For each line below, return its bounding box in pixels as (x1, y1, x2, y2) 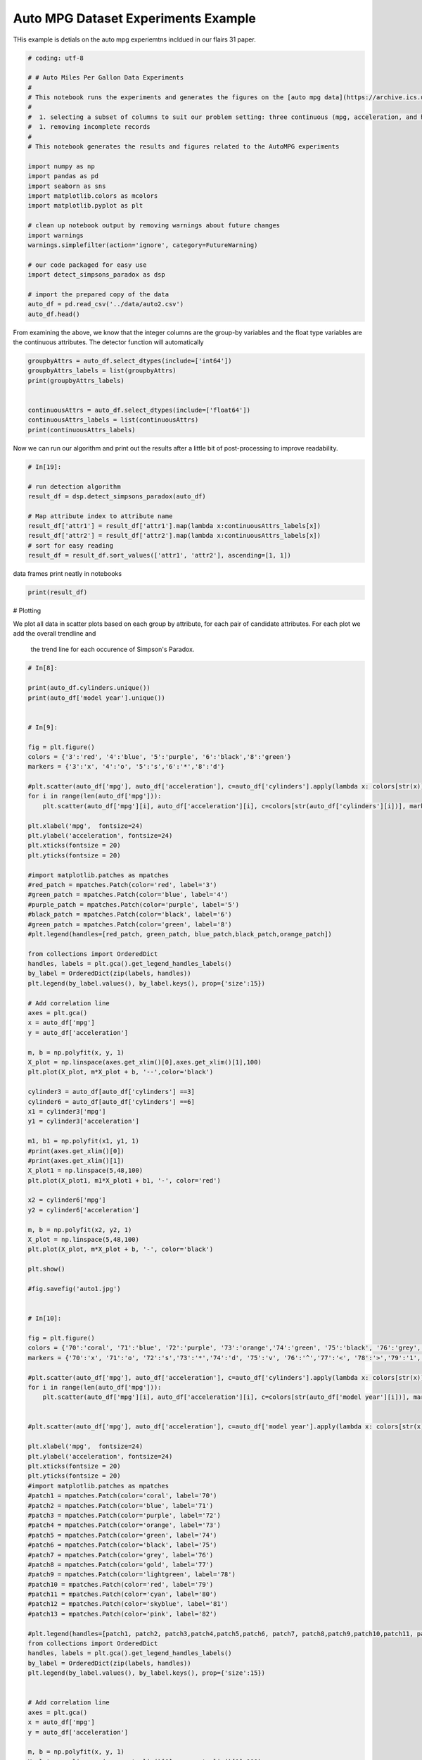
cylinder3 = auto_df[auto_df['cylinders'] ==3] (27, 1088, 195, 1096)
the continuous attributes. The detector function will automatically (13, 338, 204, 346)
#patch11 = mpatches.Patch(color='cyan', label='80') (27, 1590, 217, 1598)
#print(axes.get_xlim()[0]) (27, 1147, 124, 1155)
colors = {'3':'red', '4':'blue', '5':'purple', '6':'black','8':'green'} (27, 753, 292, 760)
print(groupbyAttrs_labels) (27, 377, 124, 384)
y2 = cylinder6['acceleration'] (27, 1206, 140, 1214)
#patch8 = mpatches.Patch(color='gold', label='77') (27, 1560, 214, 1569)
